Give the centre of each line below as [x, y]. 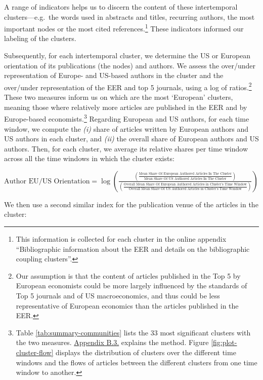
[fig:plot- [224, 342]
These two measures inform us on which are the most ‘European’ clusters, [119, 97]
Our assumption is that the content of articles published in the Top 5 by [128, 275]
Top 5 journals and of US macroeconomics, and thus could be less [118, 296]
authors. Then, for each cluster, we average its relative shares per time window [126, 148]
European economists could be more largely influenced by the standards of [131, 286]
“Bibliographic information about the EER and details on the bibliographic [133, 249]
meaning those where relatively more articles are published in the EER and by [126, 107]
